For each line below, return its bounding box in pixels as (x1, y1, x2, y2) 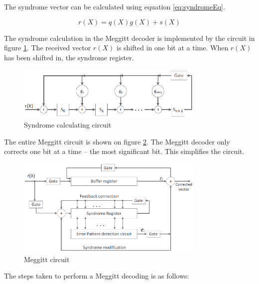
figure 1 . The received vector (4, 42, 91, 53)
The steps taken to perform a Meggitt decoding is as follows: (4, 271, 189, 281)
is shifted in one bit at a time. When (117, 42, 229, 53)
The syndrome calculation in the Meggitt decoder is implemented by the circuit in (4, 32, 255, 43)
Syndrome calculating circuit (24, 120, 112, 130)
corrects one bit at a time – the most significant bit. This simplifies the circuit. (4, 146, 245, 156)
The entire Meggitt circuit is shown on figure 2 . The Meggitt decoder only (4, 136, 230, 146)
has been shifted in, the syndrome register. (4, 52, 134, 62)
